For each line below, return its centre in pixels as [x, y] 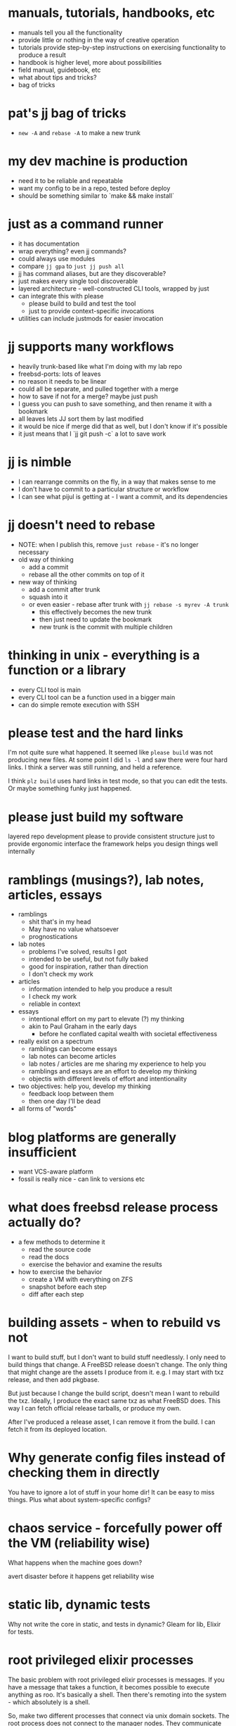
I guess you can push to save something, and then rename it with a [115, 403]
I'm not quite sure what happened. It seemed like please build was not [111, 752]
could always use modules [57, 258]
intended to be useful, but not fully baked [88, 959]
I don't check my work [61, 974]
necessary [33, 552]
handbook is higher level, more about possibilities [90, 62]
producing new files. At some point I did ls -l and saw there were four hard [118, 760]
